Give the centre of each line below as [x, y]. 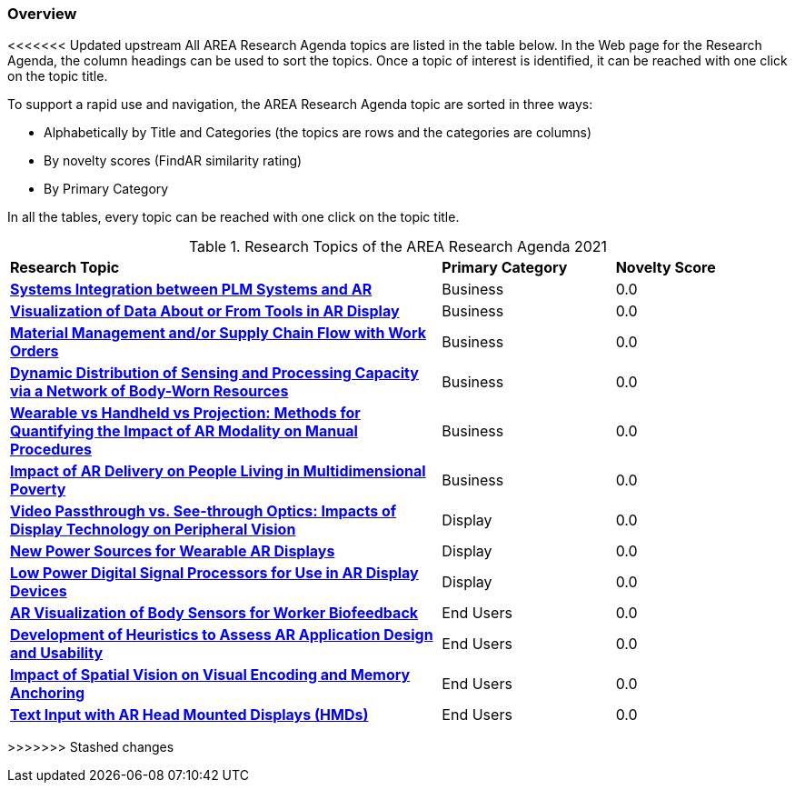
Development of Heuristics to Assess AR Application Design [222, 635]
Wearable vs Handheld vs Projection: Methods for [185, 413]
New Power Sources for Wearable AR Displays [173, 551]
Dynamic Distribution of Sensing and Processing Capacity [214, 373]
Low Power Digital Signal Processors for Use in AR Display [214, 573]
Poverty [38, 490]
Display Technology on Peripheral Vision [153, 530]
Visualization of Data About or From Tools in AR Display [205, 311]
